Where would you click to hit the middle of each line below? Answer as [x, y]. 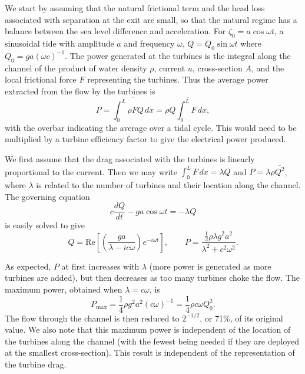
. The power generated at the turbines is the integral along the [178, 55]
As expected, [28, 266]
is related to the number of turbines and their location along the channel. [168, 185]
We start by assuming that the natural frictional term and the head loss [135, 8]
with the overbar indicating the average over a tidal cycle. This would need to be [151, 127]
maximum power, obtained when [64, 289]
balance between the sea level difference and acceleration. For [115, 31]
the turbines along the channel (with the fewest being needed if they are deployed [152, 341]
